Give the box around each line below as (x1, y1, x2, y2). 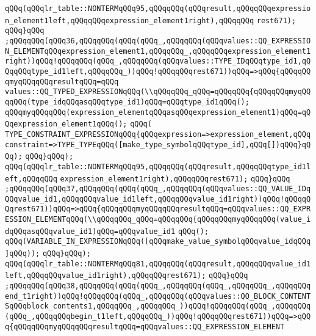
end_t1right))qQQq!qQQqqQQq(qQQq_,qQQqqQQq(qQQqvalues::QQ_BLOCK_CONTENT (5, 291, 311, 301)
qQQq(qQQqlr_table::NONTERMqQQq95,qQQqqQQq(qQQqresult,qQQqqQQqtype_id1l (5, 162, 311, 171)
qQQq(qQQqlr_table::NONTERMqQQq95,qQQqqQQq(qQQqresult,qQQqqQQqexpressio (5, 4, 311, 13)
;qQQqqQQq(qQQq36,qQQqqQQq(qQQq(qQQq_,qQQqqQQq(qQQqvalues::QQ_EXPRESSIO (5, 36, 311, 45)
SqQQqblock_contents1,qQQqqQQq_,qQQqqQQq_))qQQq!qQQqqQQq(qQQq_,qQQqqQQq (5, 302, 311, 311)
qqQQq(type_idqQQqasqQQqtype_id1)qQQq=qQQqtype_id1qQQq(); (5, 97, 250, 106)
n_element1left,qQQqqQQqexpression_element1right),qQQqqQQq (5, 16, 254, 25)
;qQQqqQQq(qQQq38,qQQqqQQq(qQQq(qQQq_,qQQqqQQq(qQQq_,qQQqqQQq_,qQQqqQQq (5, 282, 311, 291)
